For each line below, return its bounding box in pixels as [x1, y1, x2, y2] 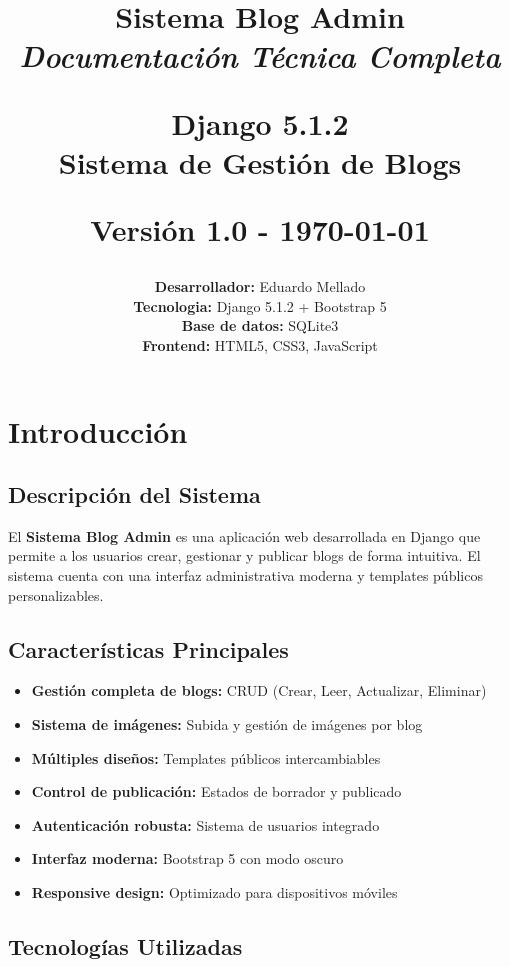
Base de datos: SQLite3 [181, 315, 339, 336]
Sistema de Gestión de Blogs [58, 141, 462, 182]
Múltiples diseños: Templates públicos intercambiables [31, 747, 381, 768]
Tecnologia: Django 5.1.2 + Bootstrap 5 [133, 295, 387, 316]
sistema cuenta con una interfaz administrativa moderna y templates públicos [8, 565, 483, 586]
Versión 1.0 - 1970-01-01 [90, 208, 430, 249]
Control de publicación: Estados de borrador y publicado [31, 781, 402, 802]
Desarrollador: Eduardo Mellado [154, 276, 366, 297]
